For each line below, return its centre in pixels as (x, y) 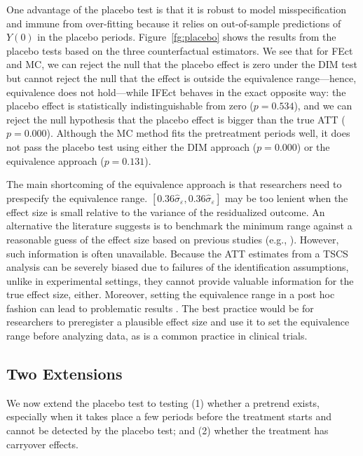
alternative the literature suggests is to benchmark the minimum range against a (179, 226)
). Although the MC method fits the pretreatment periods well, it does (198, 133)
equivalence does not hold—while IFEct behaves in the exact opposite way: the (176, 92)
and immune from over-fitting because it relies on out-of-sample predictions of (174, 23)
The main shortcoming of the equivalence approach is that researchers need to (174, 184)
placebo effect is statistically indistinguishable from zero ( (130, 106)
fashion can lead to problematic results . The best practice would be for (160, 308)
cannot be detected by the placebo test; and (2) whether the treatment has (167, 430)
